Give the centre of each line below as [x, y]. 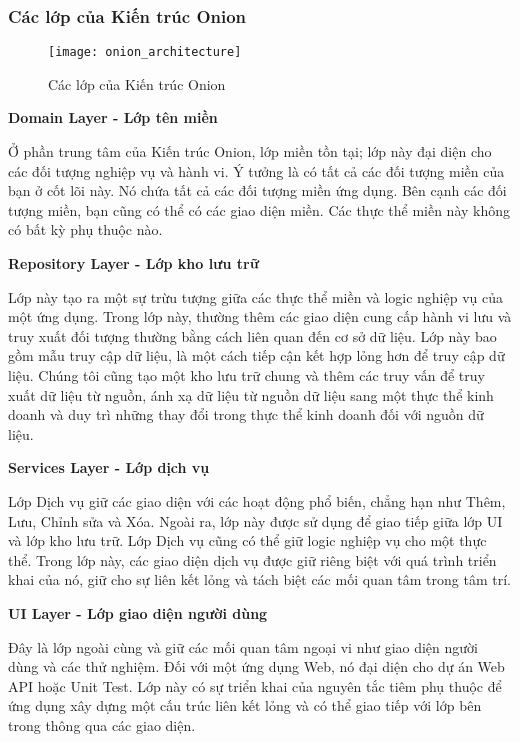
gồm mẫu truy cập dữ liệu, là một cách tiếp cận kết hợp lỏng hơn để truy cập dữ [256, 355]
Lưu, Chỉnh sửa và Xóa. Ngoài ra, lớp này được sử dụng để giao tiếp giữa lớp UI [255, 520]
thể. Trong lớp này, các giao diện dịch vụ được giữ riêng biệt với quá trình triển [252, 559]
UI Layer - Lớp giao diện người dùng [138, 612]
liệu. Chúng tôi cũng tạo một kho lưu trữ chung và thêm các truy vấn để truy [246, 375]
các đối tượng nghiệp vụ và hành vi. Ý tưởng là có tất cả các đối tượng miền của [256, 170]
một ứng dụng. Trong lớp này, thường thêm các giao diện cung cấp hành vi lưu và [260, 316]
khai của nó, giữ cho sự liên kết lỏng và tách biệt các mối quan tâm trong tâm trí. [259, 579]
